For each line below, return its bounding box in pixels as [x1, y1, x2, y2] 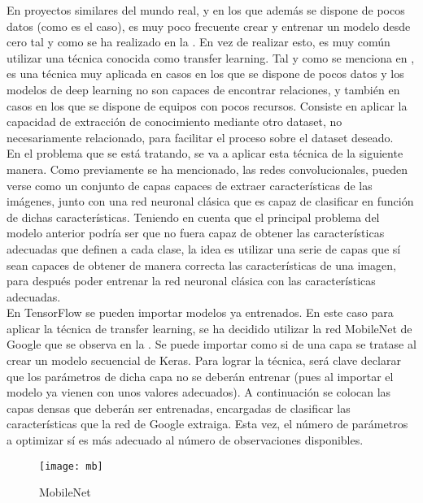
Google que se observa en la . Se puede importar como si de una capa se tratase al [7, 336, 416, 353]
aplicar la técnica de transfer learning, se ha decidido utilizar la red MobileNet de [7, 319, 412, 336]
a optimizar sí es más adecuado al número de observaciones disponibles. [7, 431, 364, 449]
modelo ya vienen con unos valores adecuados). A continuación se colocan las [7, 384, 391, 401]
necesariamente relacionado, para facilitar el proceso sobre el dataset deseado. [7, 128, 394, 145]
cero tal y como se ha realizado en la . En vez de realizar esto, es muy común [7, 33, 390, 50]
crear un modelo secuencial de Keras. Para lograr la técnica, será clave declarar [7, 352, 401, 369]
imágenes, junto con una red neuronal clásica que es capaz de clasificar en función [7, 193, 414, 210]
